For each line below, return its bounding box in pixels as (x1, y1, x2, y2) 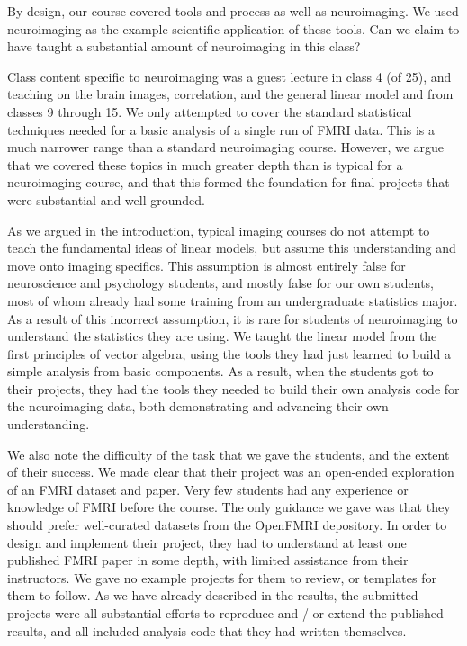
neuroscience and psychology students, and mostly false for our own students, (7, 274, 435, 292)
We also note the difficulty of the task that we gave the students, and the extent (7, 444, 450, 463)
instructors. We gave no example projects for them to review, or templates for (7, 568, 436, 587)
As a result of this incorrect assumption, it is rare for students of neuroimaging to (7, 309, 458, 327)
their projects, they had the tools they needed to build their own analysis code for (7, 379, 460, 398)
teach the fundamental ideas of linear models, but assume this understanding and (7, 238, 456, 257)
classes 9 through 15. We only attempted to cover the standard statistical (7, 102, 412, 121)
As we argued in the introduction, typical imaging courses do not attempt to (7, 220, 430, 239)
